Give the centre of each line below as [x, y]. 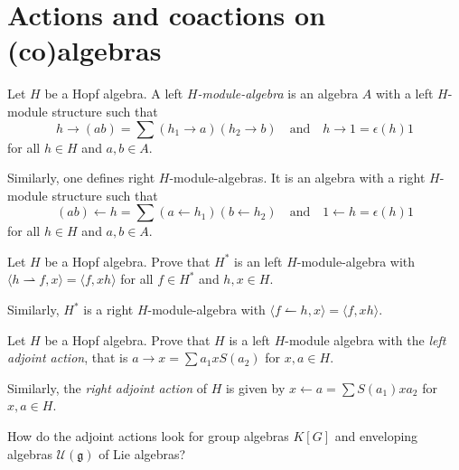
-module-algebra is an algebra [278, 94]
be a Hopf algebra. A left [114, 94]
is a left [249, 339]
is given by [255, 387]
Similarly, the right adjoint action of [107, 387]
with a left [405, 94]
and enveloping [376, 436]
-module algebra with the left [365, 339]
